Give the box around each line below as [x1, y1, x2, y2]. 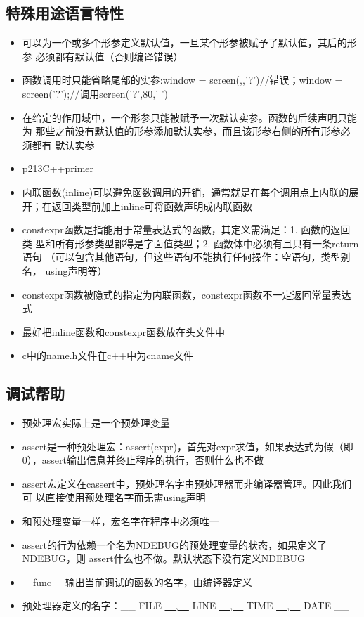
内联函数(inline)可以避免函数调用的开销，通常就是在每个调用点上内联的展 [22, 184, 359, 199]
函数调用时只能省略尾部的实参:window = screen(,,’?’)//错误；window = [22, 72, 343, 87]
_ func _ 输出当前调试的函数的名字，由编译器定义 [22, 574, 252, 589]
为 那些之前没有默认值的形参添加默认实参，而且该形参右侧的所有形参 [22, 124, 341, 138]
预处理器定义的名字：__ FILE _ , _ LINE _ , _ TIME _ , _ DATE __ [22, 598, 349, 613]
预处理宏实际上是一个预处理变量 [22, 415, 170, 430]
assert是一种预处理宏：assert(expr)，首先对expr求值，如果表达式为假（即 [22, 439, 353, 453]
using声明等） [45, 263, 108, 278]
